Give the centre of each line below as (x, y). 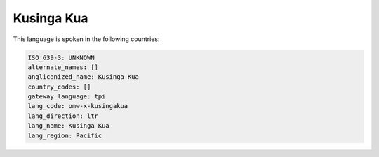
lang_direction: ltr (63, 116)
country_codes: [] (59, 87)
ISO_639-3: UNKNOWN (61, 57)
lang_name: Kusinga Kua (69, 126)
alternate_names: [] (63, 67)
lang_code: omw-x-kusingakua (78, 106)
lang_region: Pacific (65, 135)
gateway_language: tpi (67, 97)
